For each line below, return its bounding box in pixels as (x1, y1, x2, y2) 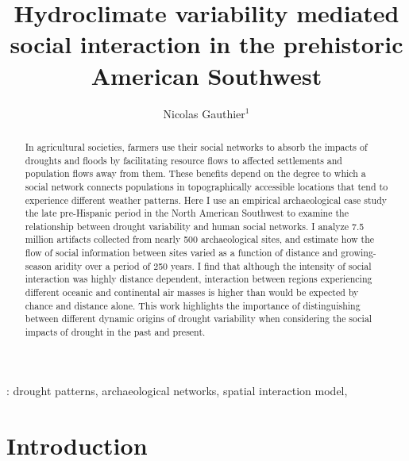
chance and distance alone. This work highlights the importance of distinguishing (25, 298, 361, 312)
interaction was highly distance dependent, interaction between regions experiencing (25, 272, 372, 286)
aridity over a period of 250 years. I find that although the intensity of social (54, 259, 372, 272)
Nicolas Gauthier (163, 105, 245, 121)
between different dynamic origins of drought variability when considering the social (25, 312, 372, 325)
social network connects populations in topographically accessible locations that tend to (25, 179, 388, 193)
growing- (341, 246, 376, 259)
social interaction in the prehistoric (10, 28, 403, 60)
